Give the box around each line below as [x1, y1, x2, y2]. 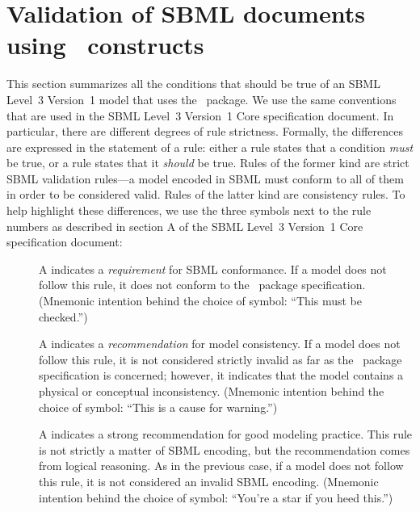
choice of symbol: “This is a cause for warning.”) [39, 398, 278, 415]
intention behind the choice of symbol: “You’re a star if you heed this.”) [39, 489, 393, 506]
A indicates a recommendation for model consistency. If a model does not [39, 335, 401, 352]
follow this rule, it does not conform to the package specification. [39, 276, 366, 293]
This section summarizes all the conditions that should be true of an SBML [6, 75, 380, 92]
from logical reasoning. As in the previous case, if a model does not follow [39, 457, 404, 474]
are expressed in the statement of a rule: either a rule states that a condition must [6, 138, 414, 155]
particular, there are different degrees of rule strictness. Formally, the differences [6, 123, 403, 140]
